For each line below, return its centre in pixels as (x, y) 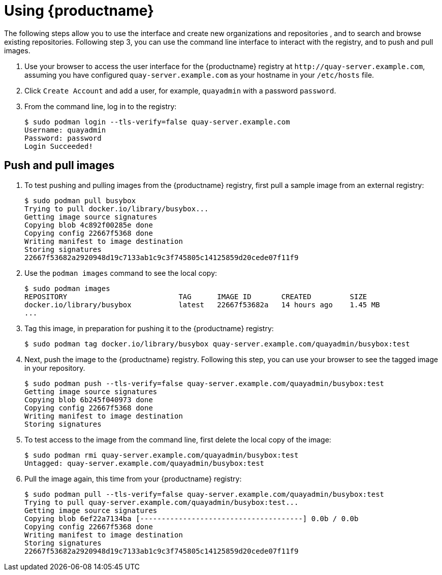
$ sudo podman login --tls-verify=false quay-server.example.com (157, 122)
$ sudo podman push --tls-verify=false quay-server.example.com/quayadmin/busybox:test (204, 383)
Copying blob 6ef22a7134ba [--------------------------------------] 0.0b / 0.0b (192, 518)
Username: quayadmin (65, 130)
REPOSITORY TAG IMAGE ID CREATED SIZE (196, 296)
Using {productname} (79, 11)
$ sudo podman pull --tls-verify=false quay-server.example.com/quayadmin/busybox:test (204, 494)
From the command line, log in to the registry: (101, 106)
